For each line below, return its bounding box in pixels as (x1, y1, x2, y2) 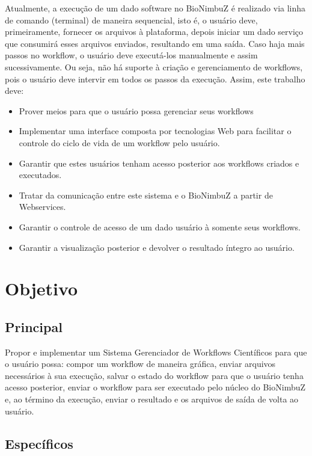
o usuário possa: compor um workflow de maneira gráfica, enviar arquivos (5, 357, 276, 370)
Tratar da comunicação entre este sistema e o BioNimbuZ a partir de (19, 188, 273, 201)
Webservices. (19, 200, 66, 213)
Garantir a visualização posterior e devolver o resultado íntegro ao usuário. (19, 241, 295, 253)
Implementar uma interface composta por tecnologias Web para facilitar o (19, 125, 292, 137)
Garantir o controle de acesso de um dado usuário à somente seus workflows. (19, 220, 301, 233)
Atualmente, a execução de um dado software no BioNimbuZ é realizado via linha (5, 2, 306, 14)
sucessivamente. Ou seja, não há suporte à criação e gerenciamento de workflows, (5, 60, 303, 73)
